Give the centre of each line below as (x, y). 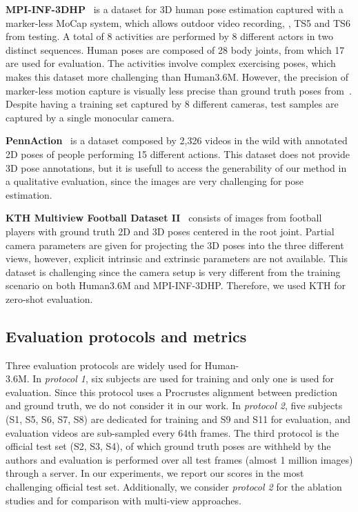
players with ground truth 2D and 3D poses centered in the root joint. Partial (170, 231)
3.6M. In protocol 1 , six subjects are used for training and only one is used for (170, 378)
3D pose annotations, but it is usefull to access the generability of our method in (176, 167)
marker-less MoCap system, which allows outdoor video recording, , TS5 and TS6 (178, 22)
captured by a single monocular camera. (90, 117)
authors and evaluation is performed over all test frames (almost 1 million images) (179, 459)
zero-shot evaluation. (49, 298)
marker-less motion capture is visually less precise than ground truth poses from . (179, 90)
